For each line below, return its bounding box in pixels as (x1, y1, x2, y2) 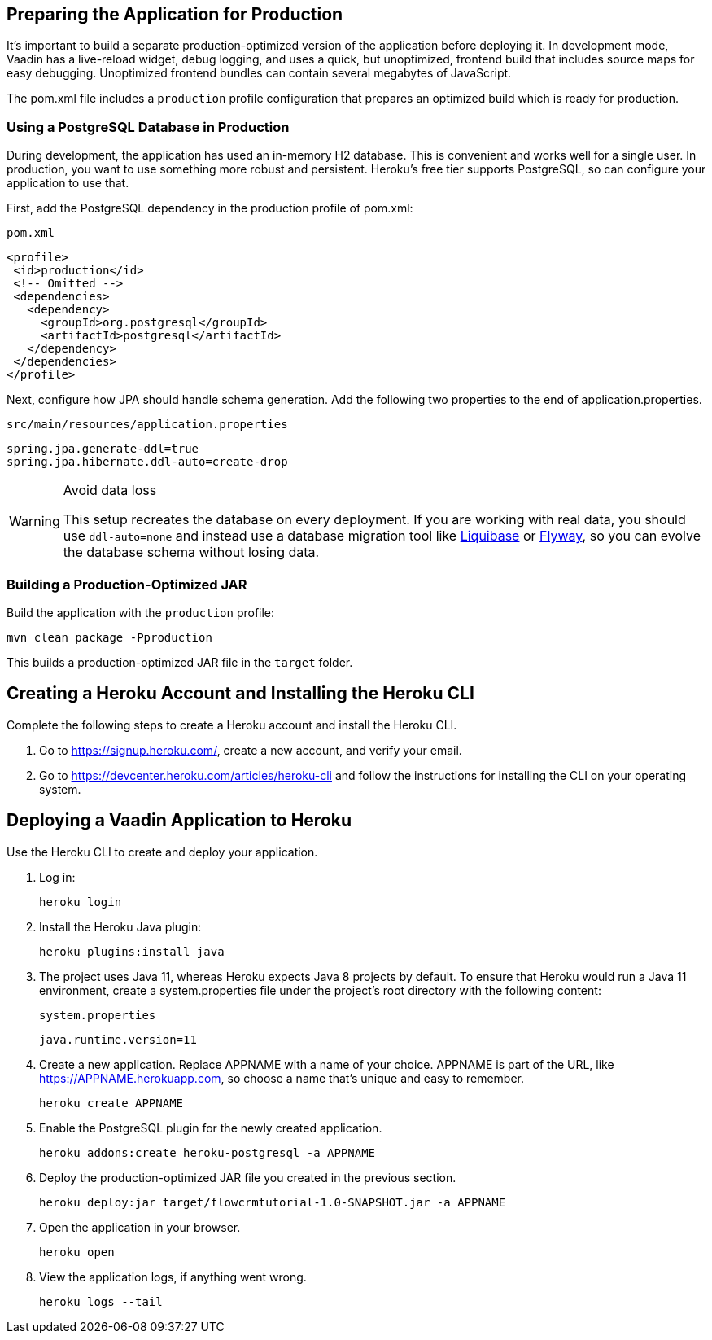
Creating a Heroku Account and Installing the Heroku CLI (7, 683, 474, 704)
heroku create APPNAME (39, 1096, 184, 1110)
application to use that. (7, 176, 129, 190)
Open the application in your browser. (39, 1220, 241, 1234)
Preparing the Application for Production (7, 4, 343, 24)
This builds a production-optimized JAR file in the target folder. (7, 655, 353, 669)
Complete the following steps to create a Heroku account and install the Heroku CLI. (7, 717, 457, 732)
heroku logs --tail (39, 1294, 163, 1308)
